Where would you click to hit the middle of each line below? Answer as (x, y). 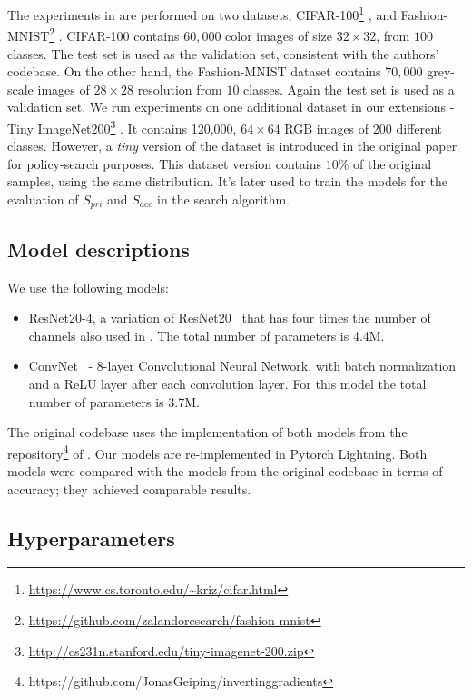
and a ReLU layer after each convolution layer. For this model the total (227, 383)
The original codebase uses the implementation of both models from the (207, 432)
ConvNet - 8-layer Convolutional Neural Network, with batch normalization (242, 366)
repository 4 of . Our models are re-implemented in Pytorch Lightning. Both (217, 452)
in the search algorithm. (223, 199)
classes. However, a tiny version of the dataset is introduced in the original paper (232, 146)
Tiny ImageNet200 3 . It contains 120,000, (122, 126)
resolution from (180, 89)
